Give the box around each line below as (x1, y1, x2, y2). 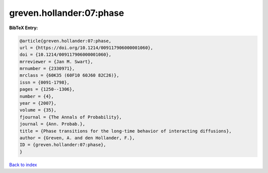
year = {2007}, (19, 101, 57, 106)
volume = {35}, (19, 107, 57, 113)
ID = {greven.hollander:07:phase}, (19, 142, 106, 148)
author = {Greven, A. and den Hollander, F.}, (19, 135, 135, 141)
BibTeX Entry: (9, 25, 38, 31)
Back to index (9, 162, 37, 168)
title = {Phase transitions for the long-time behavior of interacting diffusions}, (19, 128, 232, 134)
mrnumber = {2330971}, (19, 66, 75, 71)
